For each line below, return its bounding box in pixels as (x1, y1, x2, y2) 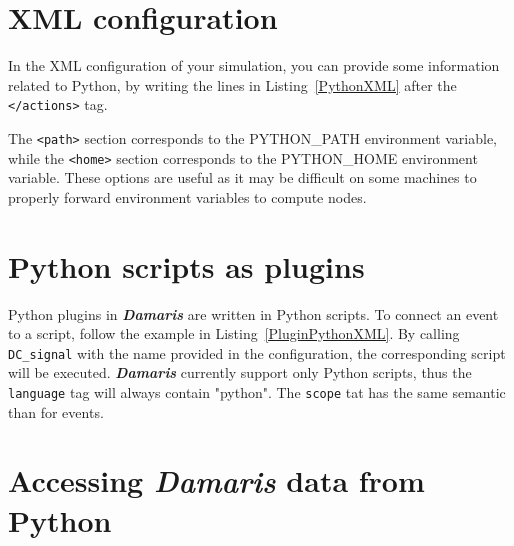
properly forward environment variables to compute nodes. (8, 186, 367, 207)
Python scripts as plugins (8, 245, 365, 286)
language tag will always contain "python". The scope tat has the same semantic (8, 382, 506, 403)
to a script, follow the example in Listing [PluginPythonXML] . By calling (8, 323, 460, 344)
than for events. (8, 401, 104, 422)
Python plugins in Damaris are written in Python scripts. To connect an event (8, 303, 499, 324)
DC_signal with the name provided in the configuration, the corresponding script (8, 342, 506, 363)
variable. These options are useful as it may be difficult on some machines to (8, 167, 477, 188)
